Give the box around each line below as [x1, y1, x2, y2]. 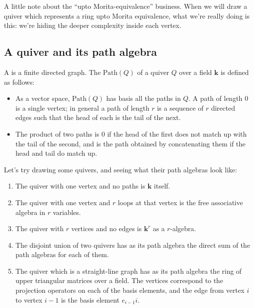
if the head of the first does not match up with [107, 128, 247, 139]
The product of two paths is [15, 128, 100, 139]
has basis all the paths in [106, 93, 181, 103]
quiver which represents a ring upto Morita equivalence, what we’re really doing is [4, 10, 250, 21]
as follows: [4, 76, 35, 87]
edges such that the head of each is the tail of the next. [15, 112, 181, 122]
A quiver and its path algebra [4, 44, 157, 59]
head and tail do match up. [15, 148, 97, 158]
